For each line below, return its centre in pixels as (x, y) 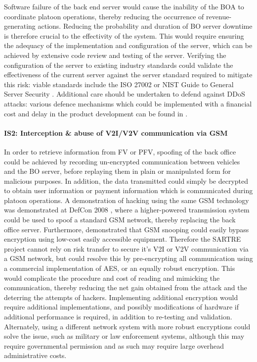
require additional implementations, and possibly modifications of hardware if (121, 307)
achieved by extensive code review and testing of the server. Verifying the (115, 55)
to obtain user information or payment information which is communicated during (128, 190)
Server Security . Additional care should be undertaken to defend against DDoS (125, 94)
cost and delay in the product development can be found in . (96, 113)
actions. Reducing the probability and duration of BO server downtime (145, 26)
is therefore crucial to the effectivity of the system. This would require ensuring (124, 35)
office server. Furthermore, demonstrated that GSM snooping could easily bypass (127, 229)
